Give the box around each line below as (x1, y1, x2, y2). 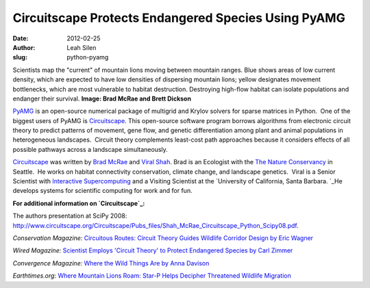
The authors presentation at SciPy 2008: (12, 212, 127, 220)
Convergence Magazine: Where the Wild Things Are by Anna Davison (12, 259, 210, 267)
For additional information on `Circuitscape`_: (12, 199, 145, 207)
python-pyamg (66, 53, 109, 62)
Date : (12, 34, 29, 42)
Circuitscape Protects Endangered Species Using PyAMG (12, 10, 345, 25)
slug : (12, 53, 27, 62)
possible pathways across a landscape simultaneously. (12, 145, 168, 153)
